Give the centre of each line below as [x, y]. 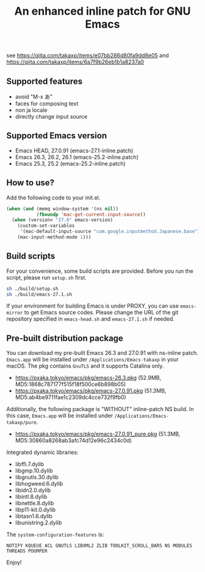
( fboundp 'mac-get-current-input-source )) [91, 214]
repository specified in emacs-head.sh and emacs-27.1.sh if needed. [91, 319]
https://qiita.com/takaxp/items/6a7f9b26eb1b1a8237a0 [75, 62]
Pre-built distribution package [65, 338]
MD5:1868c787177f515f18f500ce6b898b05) [70, 384]
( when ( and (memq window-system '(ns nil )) [63, 209]
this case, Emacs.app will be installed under [60, 416]
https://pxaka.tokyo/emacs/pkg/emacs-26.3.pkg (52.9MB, [88, 378]
